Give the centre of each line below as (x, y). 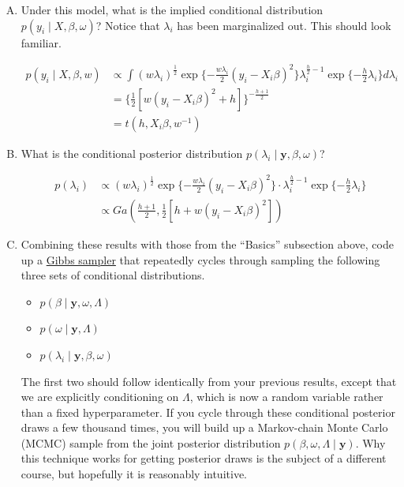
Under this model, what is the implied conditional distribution (172, 9)
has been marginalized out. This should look (284, 25)
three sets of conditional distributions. (113, 275)
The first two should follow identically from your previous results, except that (209, 381)
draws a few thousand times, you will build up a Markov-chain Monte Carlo (204, 427)
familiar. (41, 42)
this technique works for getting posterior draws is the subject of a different (204, 458)
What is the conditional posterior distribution (132, 153)
